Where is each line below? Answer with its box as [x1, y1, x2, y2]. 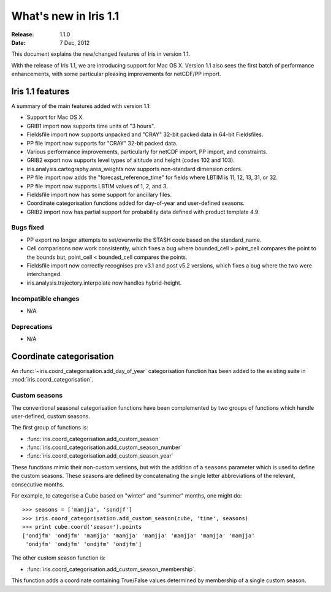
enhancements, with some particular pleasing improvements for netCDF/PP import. [11, 71, 221, 78]
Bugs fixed [11, 223, 44, 232]
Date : [11, 39, 26, 46]
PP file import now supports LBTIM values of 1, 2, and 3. [26, 182, 168, 190]
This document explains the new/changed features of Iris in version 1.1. [11, 50, 191, 58]
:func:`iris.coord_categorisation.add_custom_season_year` [26, 452, 173, 459]
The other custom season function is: [11, 554, 106, 561]
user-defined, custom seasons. [11, 412, 91, 420]
